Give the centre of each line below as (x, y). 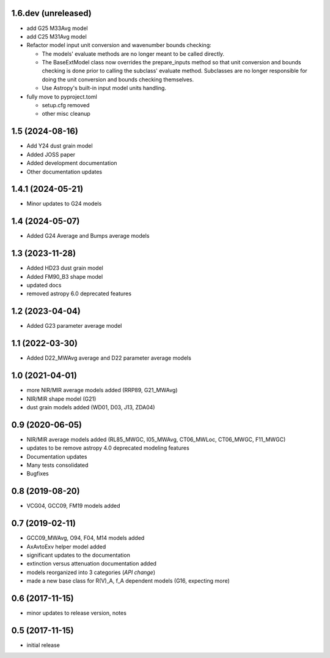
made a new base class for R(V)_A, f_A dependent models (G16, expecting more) (128, 581)
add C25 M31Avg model (57, 36)
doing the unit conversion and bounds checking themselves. (118, 79)
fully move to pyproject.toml (62, 96)
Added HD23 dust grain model (65, 268)
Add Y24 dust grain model (60, 146)
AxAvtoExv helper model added (66, 546)
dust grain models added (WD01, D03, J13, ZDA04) (91, 407)
